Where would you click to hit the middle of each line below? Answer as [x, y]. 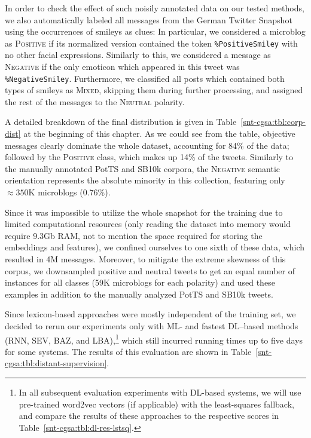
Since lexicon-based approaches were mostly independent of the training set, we [150, 314]
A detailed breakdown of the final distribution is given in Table [121, 122]
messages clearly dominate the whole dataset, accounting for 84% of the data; [147, 145]
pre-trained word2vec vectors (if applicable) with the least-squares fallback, [156, 404]
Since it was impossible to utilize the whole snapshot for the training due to [144, 212]
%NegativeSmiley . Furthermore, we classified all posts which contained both [145, 78]
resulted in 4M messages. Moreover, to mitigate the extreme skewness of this [145, 259]
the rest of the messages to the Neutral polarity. [95, 101]
